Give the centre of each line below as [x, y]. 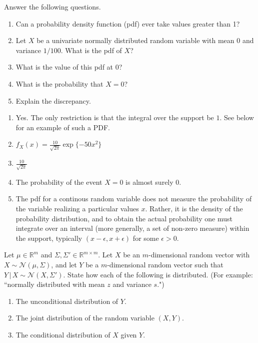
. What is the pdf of [91, 50]
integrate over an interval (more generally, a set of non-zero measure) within [132, 228]
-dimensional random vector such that [165, 264]
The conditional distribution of [63, 334]
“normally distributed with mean [54, 284]
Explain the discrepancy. [53, 100]
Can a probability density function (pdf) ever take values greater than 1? [128, 23]
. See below [237, 117]
